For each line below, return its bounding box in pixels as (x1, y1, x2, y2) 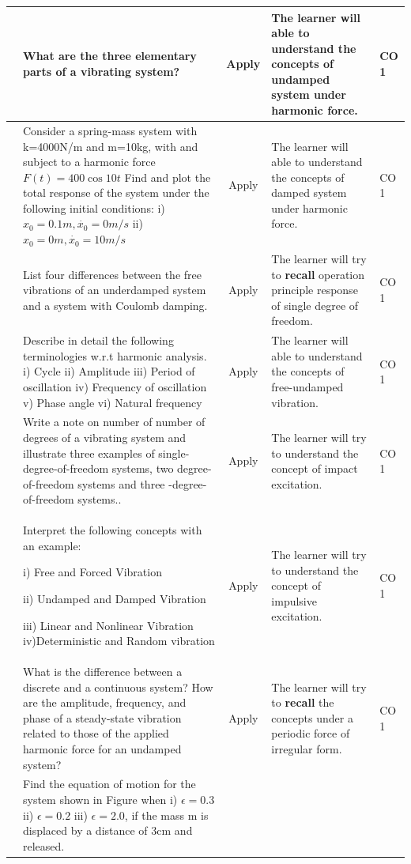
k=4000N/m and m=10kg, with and (23, 138, 198, 154)
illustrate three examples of (23, 444, 155, 461)
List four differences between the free (23, 266, 202, 282)
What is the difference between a (23, 662, 183, 679)
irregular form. (271, 740, 342, 756)
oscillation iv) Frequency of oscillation (23, 378, 207, 394)
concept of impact (271, 460, 358, 477)
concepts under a (271, 709, 353, 726)
